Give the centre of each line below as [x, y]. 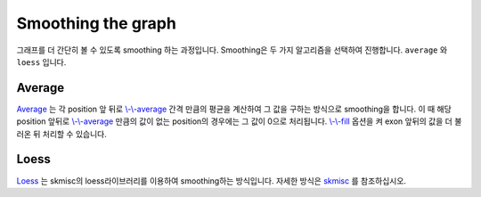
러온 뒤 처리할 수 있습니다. [61, 134]
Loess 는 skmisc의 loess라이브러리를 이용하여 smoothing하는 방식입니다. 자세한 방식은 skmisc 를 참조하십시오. [212, 181]
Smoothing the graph [97, 23]
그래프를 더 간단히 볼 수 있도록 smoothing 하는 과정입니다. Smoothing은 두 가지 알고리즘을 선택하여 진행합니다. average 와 [232, 50]
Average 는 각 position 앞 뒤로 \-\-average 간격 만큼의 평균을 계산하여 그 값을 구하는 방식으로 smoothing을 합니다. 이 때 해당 [234, 109]
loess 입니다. [41, 62]
